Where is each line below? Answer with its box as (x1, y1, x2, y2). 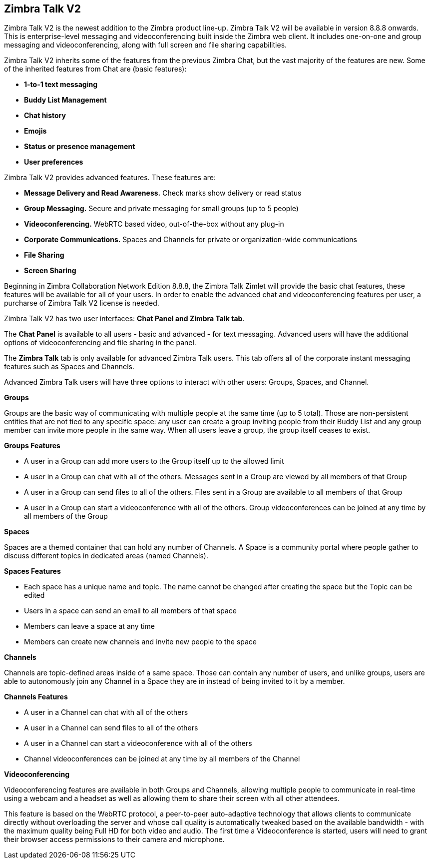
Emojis (24, 127, 47, 136)
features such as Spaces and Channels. (4, 362, 134, 371)
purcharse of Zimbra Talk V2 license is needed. (4, 299, 159, 308)
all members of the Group (24, 512, 108, 521)
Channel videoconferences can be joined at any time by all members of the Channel (24, 754, 300, 763)
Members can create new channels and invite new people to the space (24, 637, 257, 646)
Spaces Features (4, 567, 61, 576)
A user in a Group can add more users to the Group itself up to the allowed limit (24, 457, 284, 466)
